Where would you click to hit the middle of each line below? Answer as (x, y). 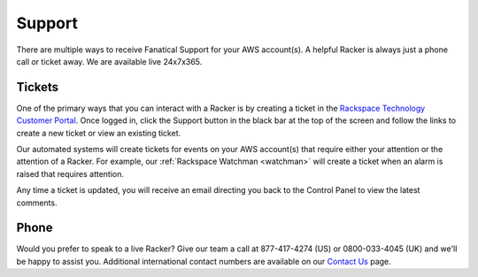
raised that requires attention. (70, 173)
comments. (37, 203)
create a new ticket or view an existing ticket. (99, 133)
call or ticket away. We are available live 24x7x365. (109, 61)
